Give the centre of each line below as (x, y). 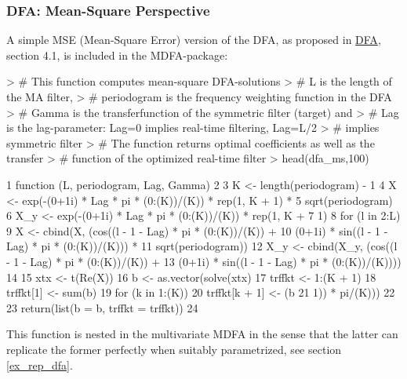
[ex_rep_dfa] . (40, 364)
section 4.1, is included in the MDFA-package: (117, 55)
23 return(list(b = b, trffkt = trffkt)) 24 (102, 307)
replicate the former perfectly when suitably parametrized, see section (174, 349)
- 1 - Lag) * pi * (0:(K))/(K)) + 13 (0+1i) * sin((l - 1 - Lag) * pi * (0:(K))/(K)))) (204, 261)
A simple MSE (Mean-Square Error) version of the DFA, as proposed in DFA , (194, 40)
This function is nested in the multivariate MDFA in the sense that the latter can (202, 334)
